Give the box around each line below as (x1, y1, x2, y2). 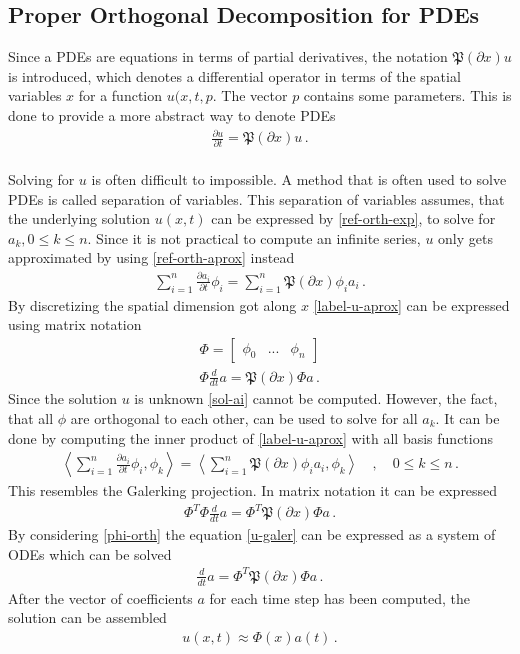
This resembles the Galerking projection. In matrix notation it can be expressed (8, 480, 498, 501)
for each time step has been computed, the (209, 587, 470, 608)
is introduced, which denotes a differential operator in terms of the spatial (8, 65, 461, 86)
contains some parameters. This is (303, 85, 512, 106)
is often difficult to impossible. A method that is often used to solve (91, 169, 507, 190)
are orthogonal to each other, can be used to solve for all (70, 407, 418, 428)
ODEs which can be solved (8, 543, 172, 564)
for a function (78, 85, 163, 106)
